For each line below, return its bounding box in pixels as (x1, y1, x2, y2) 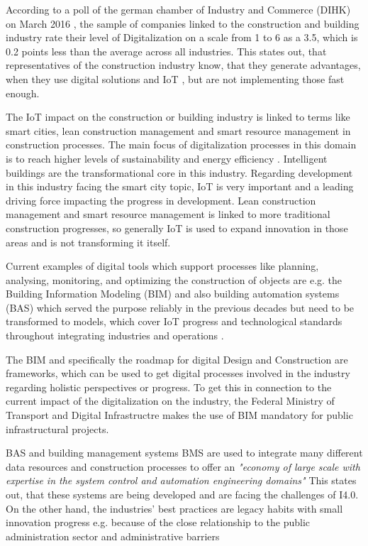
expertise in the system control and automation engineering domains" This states (6, 473, 357, 488)
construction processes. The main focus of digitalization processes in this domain (6, 137, 357, 152)
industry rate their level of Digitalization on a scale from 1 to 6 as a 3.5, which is (6, 30, 358, 45)
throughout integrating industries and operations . (6, 328, 224, 343)
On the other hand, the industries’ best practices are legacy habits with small (6, 501, 343, 515)
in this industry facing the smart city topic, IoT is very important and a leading (6, 179, 354, 194)
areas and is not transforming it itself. (6, 234, 171, 249)
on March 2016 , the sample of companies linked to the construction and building (6, 16, 359, 31)
